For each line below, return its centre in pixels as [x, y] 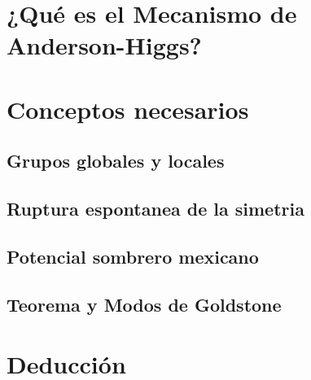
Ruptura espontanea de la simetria [155, 209]
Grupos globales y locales [116, 161]
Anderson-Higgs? [104, 45]
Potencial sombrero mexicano [133, 256]
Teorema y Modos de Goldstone [144, 304]
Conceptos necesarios [128, 109]
